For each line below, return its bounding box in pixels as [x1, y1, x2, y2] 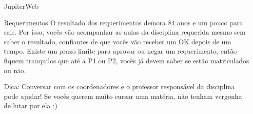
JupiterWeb [4, 1, 39, 11]
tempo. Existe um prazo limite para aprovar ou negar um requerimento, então [4, 46, 237, 56]
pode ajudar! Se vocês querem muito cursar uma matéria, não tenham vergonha [4, 91, 242, 101]
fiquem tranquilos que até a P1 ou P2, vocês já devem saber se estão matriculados [4, 55, 249, 65]
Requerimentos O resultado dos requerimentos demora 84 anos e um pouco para [4, 17, 243, 27]
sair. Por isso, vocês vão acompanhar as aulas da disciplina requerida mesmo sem [4, 27, 246, 37]
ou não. [4, 65, 26, 75]
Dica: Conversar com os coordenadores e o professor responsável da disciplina [4, 81, 235, 92]
